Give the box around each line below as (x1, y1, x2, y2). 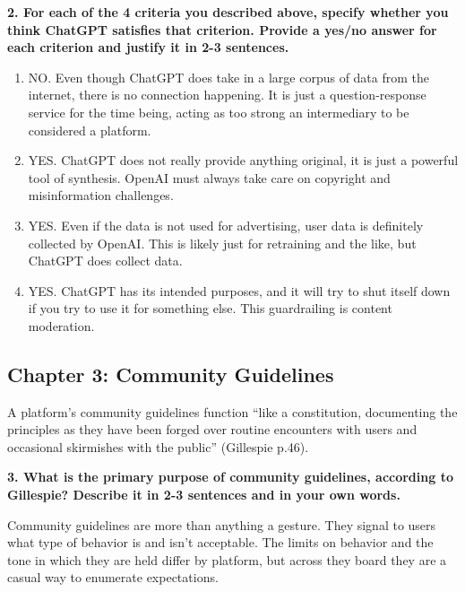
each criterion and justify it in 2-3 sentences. (7, 38, 289, 57)
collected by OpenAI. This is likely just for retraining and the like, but (28, 233, 417, 252)
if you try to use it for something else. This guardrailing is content (28, 299, 392, 318)
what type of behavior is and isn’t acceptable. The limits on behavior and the (7, 533, 434, 552)
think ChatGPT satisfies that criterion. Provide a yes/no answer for (7, 20, 437, 39)
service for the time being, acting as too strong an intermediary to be (28, 102, 409, 121)
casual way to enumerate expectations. (7, 568, 219, 587)
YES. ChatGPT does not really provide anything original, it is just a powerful (28, 151, 459, 170)
